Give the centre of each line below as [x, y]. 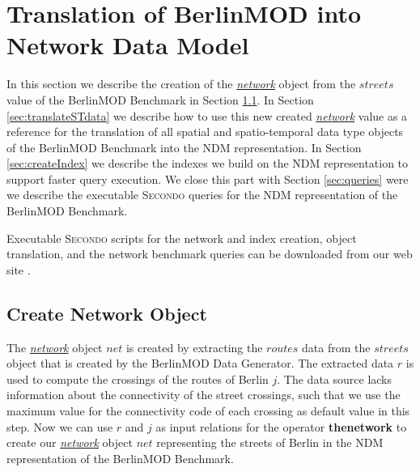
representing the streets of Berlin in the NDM [270, 442]
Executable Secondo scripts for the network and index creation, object [182, 238]
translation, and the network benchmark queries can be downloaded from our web [210, 254]
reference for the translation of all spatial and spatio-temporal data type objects [205, 132]
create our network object [70, 442]
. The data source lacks [335, 378]
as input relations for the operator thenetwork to [281, 426]
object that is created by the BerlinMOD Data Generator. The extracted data [200, 363]
